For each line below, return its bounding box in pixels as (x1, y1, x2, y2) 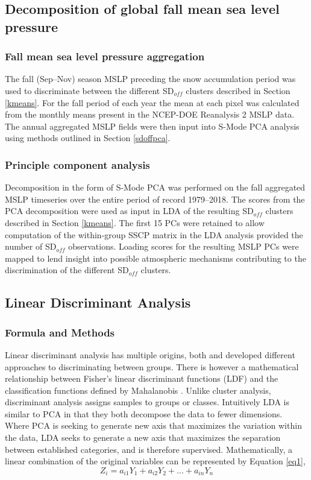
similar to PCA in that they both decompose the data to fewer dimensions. (5, 407, 283, 420)
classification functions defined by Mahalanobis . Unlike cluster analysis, (5, 384, 271, 396)
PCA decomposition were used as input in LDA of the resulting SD (5, 204, 254, 217)
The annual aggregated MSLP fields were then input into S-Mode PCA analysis (5, 119, 300, 132)
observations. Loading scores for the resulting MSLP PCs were (68, 240, 299, 253)
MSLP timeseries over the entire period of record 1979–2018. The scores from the (5, 192, 305, 205)
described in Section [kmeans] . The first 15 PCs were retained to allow (5, 216, 265, 229)
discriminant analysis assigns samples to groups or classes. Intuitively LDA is (5, 396, 290, 408)
